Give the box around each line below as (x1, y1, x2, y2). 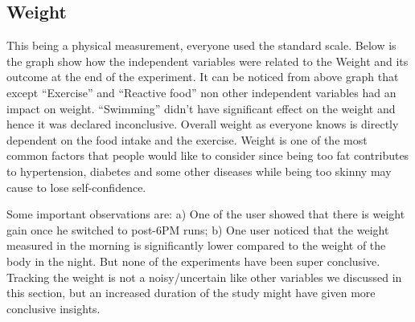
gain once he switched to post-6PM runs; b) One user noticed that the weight (6, 221, 389, 238)
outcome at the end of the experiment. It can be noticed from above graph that (6, 68, 399, 85)
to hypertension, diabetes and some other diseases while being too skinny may (6, 162, 392, 179)
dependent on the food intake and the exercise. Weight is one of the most (6, 131, 368, 148)
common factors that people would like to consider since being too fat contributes (6, 147, 409, 164)
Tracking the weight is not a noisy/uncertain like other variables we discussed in (6, 268, 402, 285)
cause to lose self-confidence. (6, 178, 146, 195)
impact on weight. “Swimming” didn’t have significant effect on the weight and (6, 100, 396, 116)
